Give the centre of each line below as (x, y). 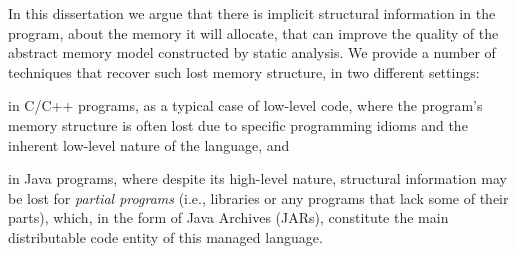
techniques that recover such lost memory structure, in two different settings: (244, 71)
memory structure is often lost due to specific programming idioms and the (238, 124)
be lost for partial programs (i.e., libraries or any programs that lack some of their (258, 197)
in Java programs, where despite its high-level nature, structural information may (257, 178)
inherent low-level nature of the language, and (149, 144)
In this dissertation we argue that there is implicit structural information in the (252, 13)
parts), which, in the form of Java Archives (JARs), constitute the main (228, 217)
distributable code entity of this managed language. (165, 236)
